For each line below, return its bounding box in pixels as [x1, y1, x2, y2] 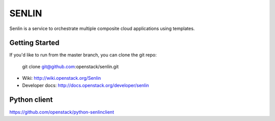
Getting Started [9, 39, 60, 47]
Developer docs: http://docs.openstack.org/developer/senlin [22, 82, 149, 88]
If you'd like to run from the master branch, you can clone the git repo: [9, 52, 157, 58]
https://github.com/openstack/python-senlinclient [9, 109, 114, 115]
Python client [9, 96, 53, 104]
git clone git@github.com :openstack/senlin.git [22, 64, 119, 70]
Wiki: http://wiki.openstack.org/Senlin [22, 75, 101, 81]
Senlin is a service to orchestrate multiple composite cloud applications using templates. [9, 25, 195, 32]
